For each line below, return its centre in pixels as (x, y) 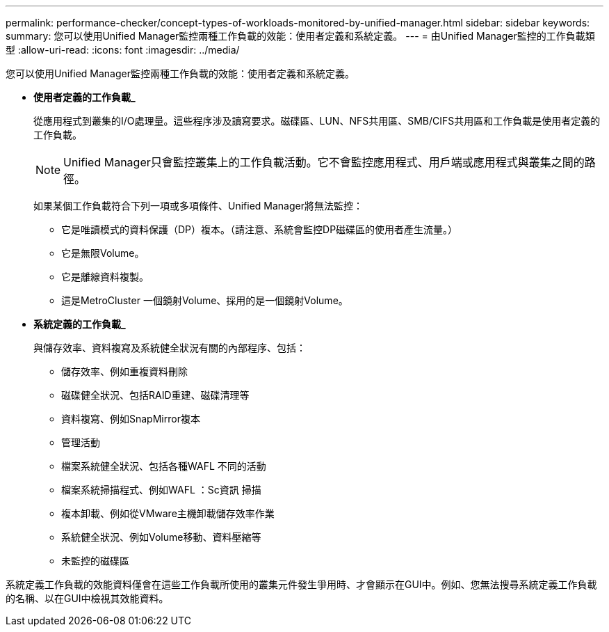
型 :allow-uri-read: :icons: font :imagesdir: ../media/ (123, 50)
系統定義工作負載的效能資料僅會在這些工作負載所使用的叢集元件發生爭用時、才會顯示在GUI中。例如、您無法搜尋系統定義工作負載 (301, 584)
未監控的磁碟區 (95, 561)
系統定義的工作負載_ (80, 324)
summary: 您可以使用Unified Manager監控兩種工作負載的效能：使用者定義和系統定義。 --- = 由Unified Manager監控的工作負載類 (300, 36)
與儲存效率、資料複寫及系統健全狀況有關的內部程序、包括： (170, 348)
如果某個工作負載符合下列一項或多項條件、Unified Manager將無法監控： (198, 206)
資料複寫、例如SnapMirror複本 (131, 419)
